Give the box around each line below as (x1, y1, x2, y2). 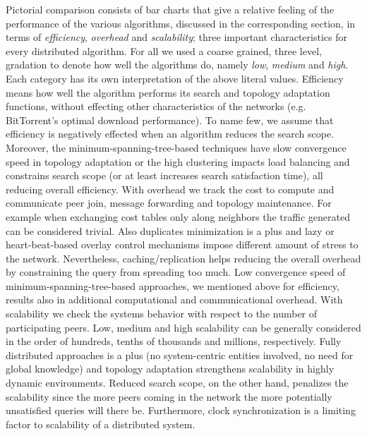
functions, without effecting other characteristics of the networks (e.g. (6, 99, 306, 114)
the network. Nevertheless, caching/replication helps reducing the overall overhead (6, 250, 361, 265)
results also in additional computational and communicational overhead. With (6, 292, 343, 307)
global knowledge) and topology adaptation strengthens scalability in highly (6, 361, 335, 376)
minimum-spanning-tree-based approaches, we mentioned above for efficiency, (6, 278, 339, 293)
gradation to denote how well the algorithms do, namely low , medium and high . (6, 57, 349, 72)
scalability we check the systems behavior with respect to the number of (6, 306, 318, 321)
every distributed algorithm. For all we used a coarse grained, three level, (6, 43, 322, 58)
